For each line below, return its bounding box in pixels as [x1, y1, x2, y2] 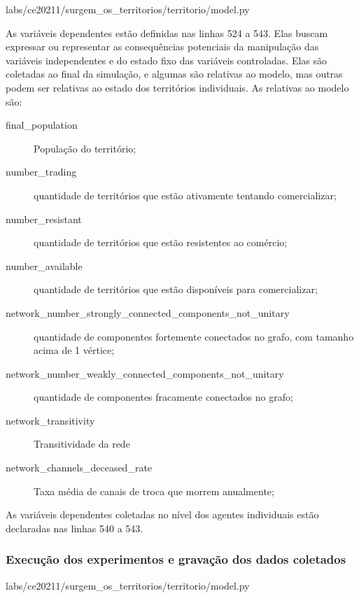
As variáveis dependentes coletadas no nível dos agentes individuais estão [6, 507, 319, 522]
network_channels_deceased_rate [6, 460, 153, 475]
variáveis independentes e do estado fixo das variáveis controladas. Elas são [6, 52, 328, 67]
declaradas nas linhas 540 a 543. [6, 520, 143, 535]
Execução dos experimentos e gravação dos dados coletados [6, 550, 346, 568]
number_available [6, 258, 83, 273]
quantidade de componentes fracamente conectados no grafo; [34, 390, 293, 404]
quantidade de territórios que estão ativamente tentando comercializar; [34, 187, 337, 202]
